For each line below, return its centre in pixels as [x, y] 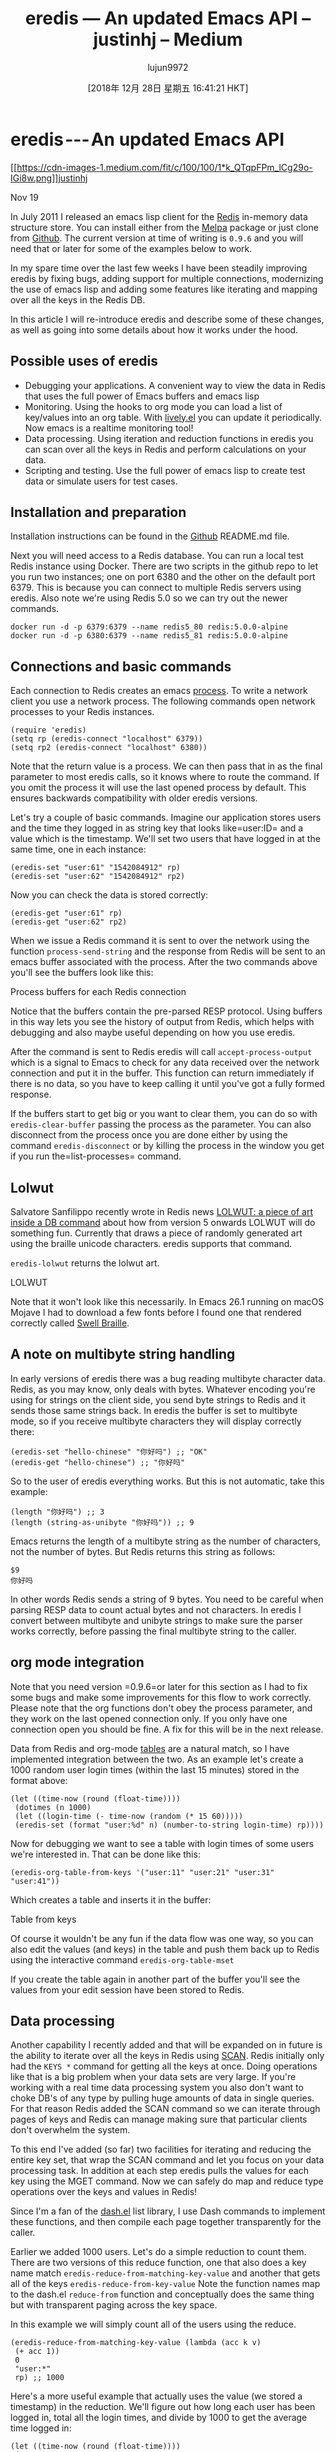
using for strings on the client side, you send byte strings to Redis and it [158, 1399]
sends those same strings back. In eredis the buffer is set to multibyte [154, 1410]
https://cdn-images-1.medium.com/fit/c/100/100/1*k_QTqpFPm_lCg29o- [164, 167]
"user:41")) [35, 1881]
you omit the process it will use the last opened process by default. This [158, 788]
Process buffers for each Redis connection [98, 992]
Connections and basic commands [121, 666]
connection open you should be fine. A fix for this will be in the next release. [167, 1729]
